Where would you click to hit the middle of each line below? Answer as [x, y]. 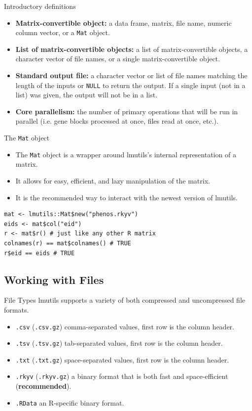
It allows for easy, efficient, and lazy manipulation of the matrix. [113, 180]
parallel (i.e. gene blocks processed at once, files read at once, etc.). [117, 121]
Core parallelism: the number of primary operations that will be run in [127, 111]
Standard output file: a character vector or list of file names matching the [131, 75]
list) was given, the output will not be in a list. [87, 95]
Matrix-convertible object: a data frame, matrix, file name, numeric [124, 23]
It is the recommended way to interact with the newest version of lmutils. [126, 197]
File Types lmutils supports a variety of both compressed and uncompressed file [125, 300]
